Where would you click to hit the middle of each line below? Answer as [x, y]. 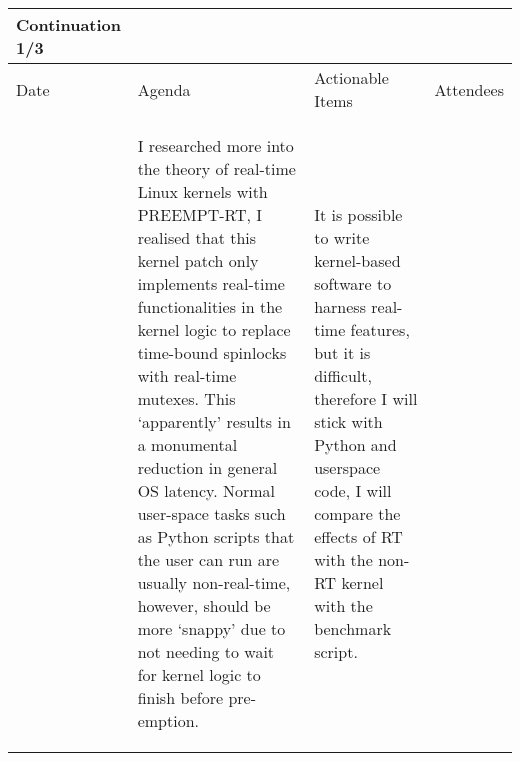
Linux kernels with [202, 191]
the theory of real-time [216, 168]
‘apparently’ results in [214, 421]
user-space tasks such [211, 513]
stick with [348, 421]
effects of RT [358, 536]
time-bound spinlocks [212, 352]
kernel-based [357, 260]
